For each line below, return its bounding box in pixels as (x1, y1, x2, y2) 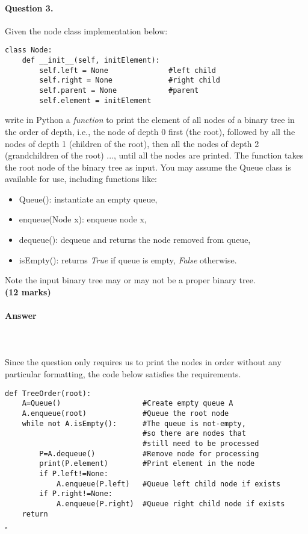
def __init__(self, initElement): (22, 56, 160, 65)
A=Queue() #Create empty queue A (22, 399, 233, 408)
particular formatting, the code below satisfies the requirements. (5, 368, 241, 380)
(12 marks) (5, 285, 51, 298)
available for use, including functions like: (5, 172, 158, 185)
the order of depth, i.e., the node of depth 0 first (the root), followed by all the (5, 125, 295, 137)
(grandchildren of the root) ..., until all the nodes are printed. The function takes (5, 149, 304, 162)
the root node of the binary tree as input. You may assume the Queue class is (5, 160, 291, 173)
